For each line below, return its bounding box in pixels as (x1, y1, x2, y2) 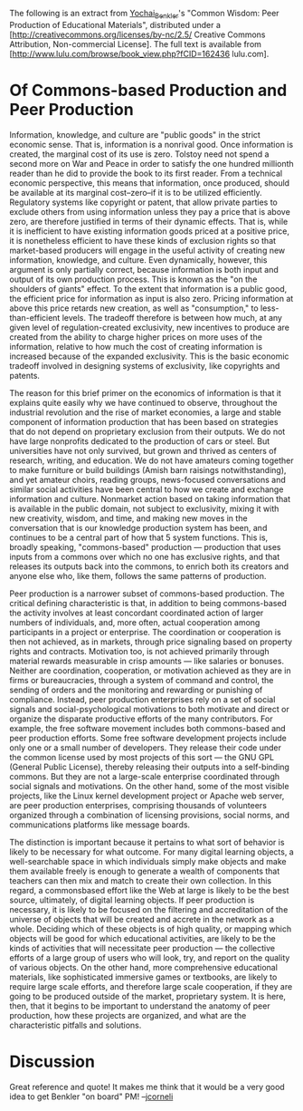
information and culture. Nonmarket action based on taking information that (9, 493, 291, 504)
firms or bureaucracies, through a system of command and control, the (9, 674, 274, 685)
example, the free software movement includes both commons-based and (9, 722, 287, 733)
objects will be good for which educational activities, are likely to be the (9, 932, 276, 943)
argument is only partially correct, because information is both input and (9, 264, 279, 275)
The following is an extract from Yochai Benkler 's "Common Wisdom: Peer (9, 8, 279, 21)
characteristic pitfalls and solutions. (9, 1019, 142, 1030)
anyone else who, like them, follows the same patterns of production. (9, 570, 267, 581)
